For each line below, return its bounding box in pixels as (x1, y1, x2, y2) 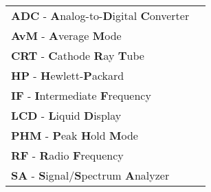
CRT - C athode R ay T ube (11, 47, 144, 63)
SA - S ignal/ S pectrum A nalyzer (11, 167, 170, 183)
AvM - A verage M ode (11, 28, 122, 43)
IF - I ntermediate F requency (11, 87, 151, 103)
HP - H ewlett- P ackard (11, 67, 124, 83)
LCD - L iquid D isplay (11, 107, 122, 123)
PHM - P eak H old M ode (11, 127, 138, 143)
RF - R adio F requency (11, 147, 124, 163)
